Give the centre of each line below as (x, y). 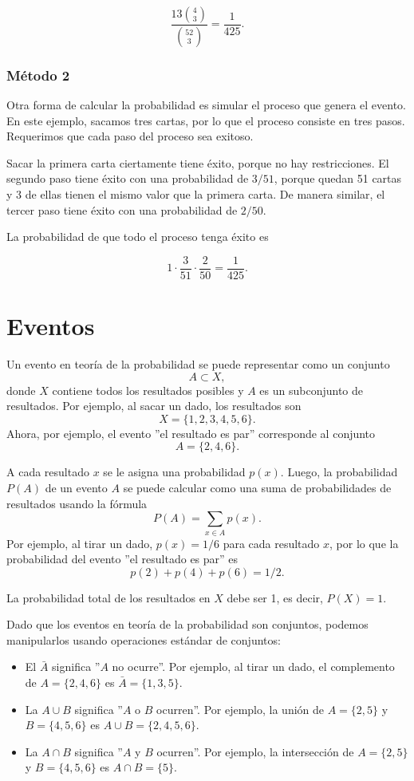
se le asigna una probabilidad (174, 472)
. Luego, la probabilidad (339, 472)
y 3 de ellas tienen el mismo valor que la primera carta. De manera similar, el (196, 194)
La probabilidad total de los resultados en (108, 597)
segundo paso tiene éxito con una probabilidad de (128, 178)
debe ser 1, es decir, (275, 597)
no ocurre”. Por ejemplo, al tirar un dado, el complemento (253, 667)
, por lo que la (364, 543)
